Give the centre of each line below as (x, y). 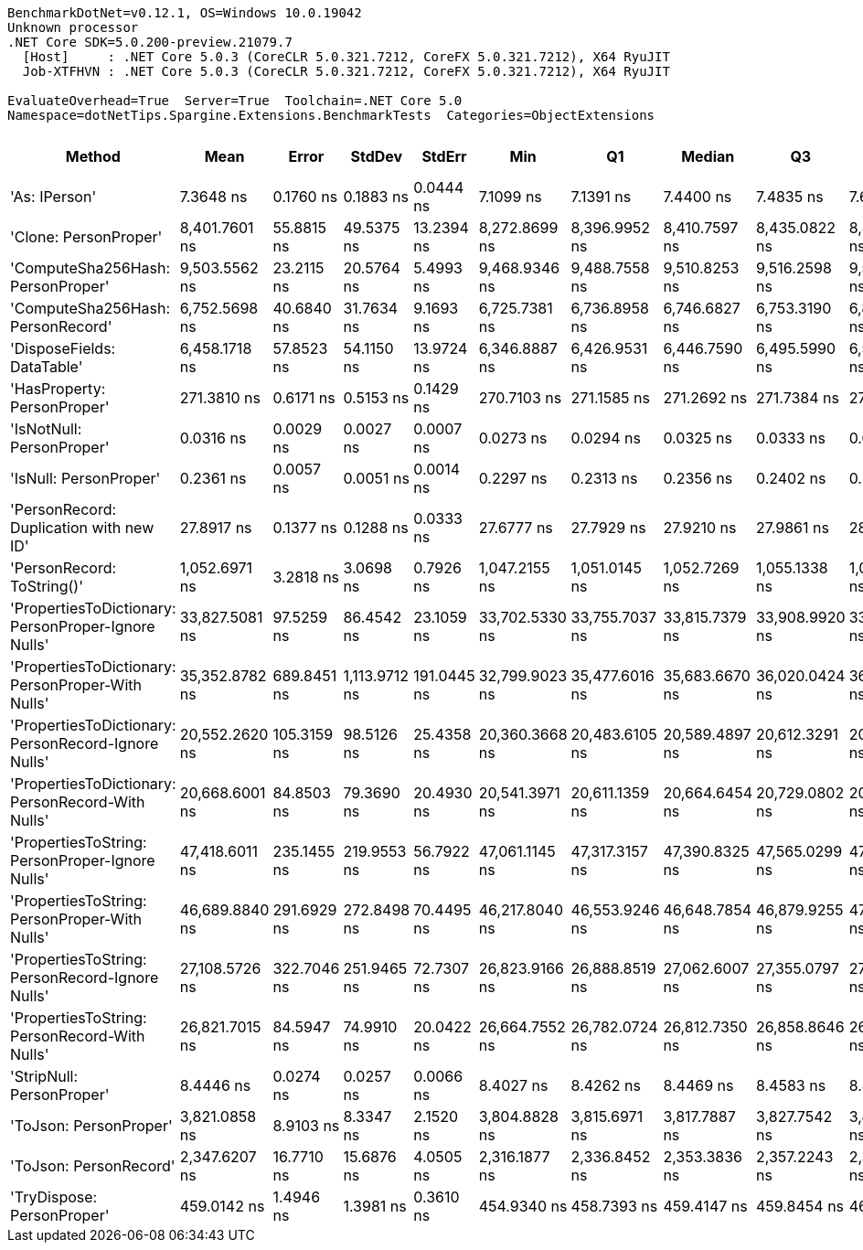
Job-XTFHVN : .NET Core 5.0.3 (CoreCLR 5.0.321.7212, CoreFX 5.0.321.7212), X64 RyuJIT (346, 71)
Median (708, 156)
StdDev (377, 156)
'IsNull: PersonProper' (85, 478)
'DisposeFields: (63, 348)
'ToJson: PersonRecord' (93, 1166)
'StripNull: (44, 1076)
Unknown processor (73, 27)
